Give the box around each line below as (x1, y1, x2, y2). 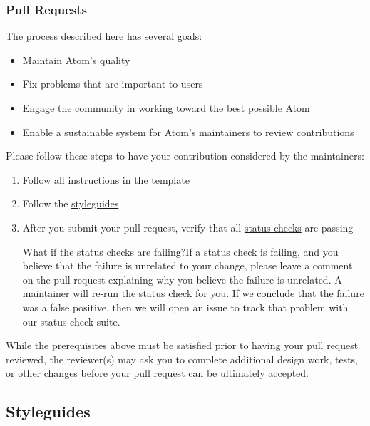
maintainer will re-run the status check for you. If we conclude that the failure (22, 286, 364, 301)
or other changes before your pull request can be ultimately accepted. (6, 365, 309, 380)
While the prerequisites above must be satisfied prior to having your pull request (6, 338, 359, 353)
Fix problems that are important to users (22, 76, 203, 91)
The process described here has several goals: (6, 28, 202, 43)
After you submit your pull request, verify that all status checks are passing (22, 219, 354, 234)
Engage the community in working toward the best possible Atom (22, 100, 310, 115)
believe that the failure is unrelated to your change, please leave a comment (22, 258, 353, 273)
